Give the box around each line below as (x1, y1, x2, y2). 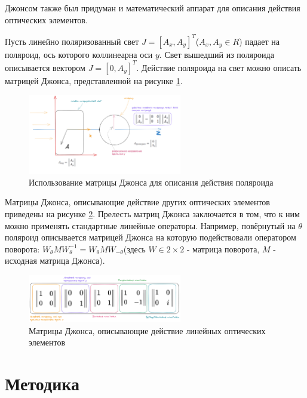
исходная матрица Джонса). (5, 254, 105, 267)
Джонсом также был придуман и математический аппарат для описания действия (5, 2, 300, 14)
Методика (5, 371, 80, 396)
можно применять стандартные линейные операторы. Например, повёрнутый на (5, 219, 296, 232)
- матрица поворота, (186, 242, 260, 255)
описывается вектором (5, 61, 85, 73)
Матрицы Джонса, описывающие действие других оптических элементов (5, 196, 270, 208)
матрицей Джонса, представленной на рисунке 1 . (5, 74, 183, 87)
